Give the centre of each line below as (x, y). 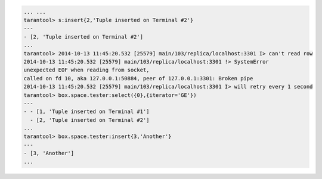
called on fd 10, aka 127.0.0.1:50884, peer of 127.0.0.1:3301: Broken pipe (138, 78)
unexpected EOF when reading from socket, (86, 70)
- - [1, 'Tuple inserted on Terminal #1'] (86, 112)
